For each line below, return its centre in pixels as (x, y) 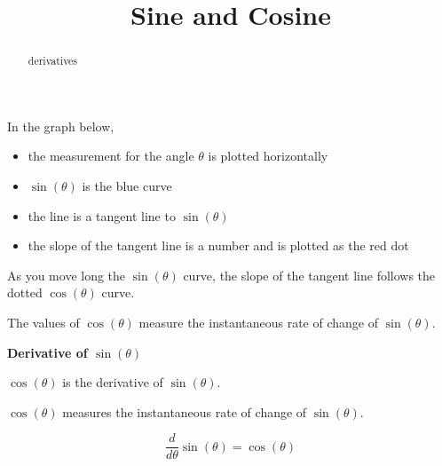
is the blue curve (127, 186)
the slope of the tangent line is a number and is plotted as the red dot (218, 245)
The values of (43, 322)
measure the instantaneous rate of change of (259, 322)
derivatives (53, 61)
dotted (25, 292)
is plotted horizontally (268, 156)
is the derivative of (113, 382)
